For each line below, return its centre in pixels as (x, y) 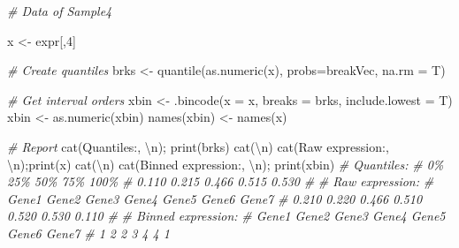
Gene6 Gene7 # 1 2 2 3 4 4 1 (88, 233)
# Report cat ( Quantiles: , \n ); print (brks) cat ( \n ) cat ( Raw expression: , (198, 146)
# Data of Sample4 (60, 11)
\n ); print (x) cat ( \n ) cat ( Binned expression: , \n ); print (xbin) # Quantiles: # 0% (226, 164)
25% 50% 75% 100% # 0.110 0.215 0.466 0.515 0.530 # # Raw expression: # (221, 181)
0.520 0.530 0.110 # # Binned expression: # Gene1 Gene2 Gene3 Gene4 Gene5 (226, 216)
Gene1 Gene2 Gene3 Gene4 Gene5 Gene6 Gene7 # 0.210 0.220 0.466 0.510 (215, 198)
